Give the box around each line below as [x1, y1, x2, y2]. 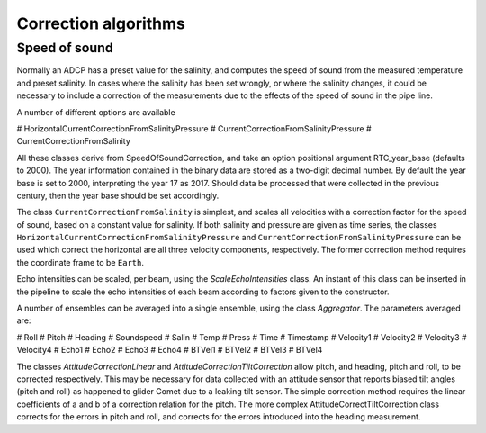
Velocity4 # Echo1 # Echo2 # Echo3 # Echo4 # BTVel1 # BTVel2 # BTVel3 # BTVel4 [16, 345, 323, 356]
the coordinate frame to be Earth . [16, 257, 144, 267]
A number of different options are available [16, 106, 175, 117]
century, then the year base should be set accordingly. [16, 190, 220, 201]
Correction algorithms [16, 14, 186, 33]
